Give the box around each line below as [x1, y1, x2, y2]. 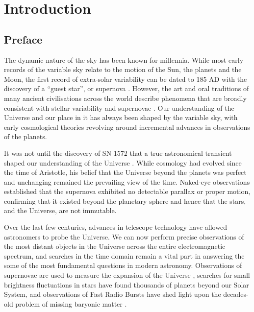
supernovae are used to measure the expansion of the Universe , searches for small [4, 270, 250, 280]
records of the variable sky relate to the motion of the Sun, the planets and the [4, 64, 242, 74]
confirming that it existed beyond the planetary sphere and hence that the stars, [4, 195, 246, 206]
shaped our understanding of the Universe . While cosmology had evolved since [4, 157, 242, 168]
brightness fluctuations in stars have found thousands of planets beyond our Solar [4, 279, 249, 289]
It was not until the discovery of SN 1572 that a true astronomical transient [4, 147, 232, 158]
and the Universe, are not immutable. [4, 205, 117, 216]
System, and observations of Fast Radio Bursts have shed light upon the [4, 289, 221, 299]
